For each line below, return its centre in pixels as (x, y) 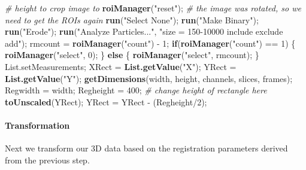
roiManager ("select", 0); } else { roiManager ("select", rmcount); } (132, 55)
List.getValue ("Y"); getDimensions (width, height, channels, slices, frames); (149, 78)
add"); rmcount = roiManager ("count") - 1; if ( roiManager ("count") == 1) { (150, 43)
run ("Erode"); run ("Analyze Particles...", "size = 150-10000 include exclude (144, 31)
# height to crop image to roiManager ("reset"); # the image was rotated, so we (153, 8)
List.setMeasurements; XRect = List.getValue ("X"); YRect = (121, 66)
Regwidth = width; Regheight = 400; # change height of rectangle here (136, 90)
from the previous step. (47, 160)
